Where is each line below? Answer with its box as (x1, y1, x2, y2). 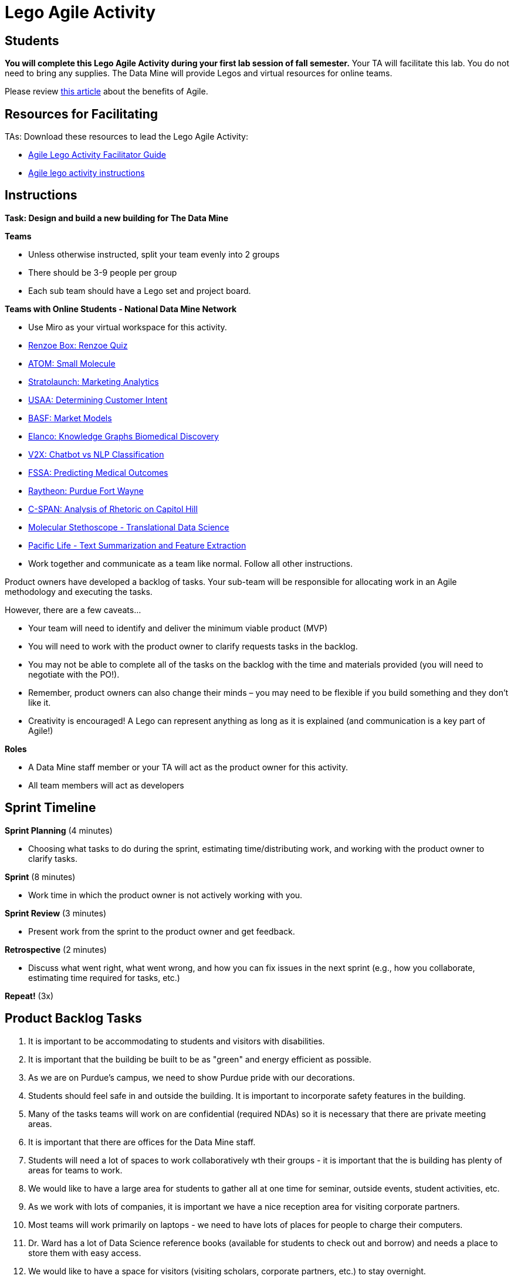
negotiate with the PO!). (28, 669, 120, 679)
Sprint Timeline (5, 800, 96, 816)
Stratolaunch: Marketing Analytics (28, 376, 159, 387)
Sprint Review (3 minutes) (5, 908, 106, 918)
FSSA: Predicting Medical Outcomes (28, 467, 168, 478)
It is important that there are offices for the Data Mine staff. (28, 1136, 256, 1147)
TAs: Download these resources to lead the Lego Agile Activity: (5, 131, 248, 142)
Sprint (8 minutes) (5, 871, 76, 882)
